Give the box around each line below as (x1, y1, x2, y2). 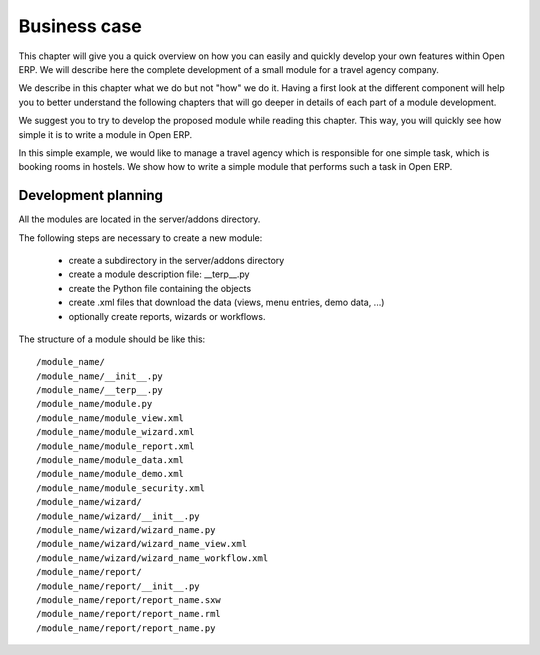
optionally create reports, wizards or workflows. (68, 310, 266, 322)
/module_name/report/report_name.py (36, 622, 216, 634)
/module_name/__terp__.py (36, 385, 164, 396)
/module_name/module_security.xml (36, 482, 205, 494)
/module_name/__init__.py (36, 370, 164, 382)
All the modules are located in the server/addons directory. (18, 213, 261, 225)
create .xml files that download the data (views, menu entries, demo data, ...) (68, 296, 385, 309)
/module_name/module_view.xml (36, 412, 185, 424)
